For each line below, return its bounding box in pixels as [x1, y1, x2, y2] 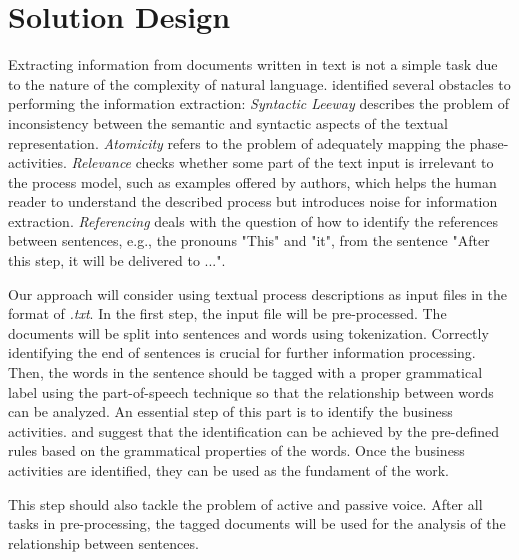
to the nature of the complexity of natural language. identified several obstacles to [8, 73, 511, 94]
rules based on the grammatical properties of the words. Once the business [8, 440, 465, 461]
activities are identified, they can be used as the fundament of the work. [8, 460, 449, 480]
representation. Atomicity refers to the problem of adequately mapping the [8, 132, 465, 153]
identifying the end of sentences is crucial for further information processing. [8, 342, 476, 363]
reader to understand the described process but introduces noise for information [8, 191, 498, 212]
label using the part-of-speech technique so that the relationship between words [8, 381, 494, 402]
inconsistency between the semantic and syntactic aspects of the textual [8, 112, 448, 133]
